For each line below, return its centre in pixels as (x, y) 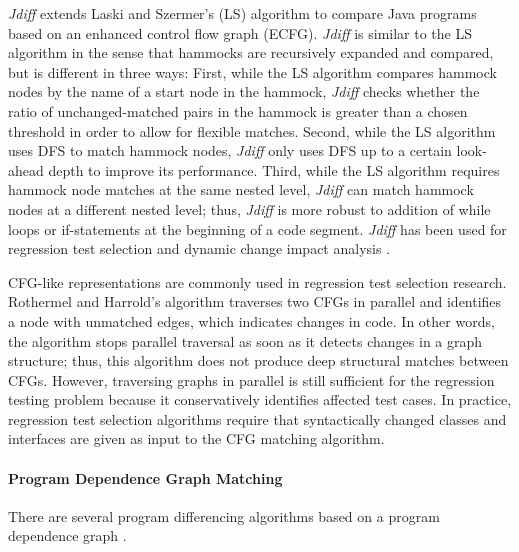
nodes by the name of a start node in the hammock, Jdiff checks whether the (244, 91)
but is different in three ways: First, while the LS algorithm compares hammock (252, 71)
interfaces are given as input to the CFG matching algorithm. (196, 438)
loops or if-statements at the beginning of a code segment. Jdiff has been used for (257, 228)
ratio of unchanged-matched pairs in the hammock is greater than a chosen (238, 110)
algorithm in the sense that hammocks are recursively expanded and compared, (251, 52)
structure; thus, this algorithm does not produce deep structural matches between (258, 360)
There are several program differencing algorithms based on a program (224, 515)
